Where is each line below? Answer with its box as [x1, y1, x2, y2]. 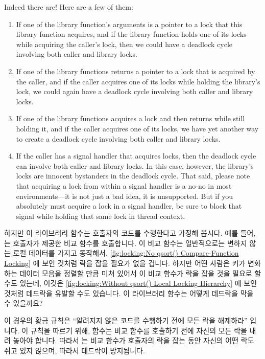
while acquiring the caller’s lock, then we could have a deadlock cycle [16, 38, 233, 49]
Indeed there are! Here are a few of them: [4, 2, 133, 12]
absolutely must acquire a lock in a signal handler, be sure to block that [16, 200, 242, 211]
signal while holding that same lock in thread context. [16, 210, 185, 221]
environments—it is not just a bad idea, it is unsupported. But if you [16, 190, 233, 201]
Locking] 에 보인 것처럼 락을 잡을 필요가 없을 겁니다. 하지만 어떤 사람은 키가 [4, 258, 246, 268]
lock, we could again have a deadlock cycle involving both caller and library [16, 86, 253, 97]
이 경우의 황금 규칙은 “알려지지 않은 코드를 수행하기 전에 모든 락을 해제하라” [4, 315, 248, 326]
